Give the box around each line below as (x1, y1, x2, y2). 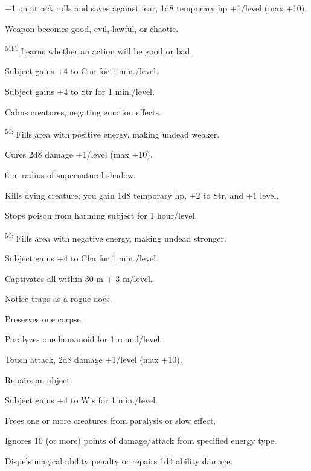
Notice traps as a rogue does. (5, 292, 112, 305)
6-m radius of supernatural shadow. (5, 168, 136, 181)
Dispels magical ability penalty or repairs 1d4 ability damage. (5, 455, 233, 467)
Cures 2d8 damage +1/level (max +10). (5, 148, 153, 161)
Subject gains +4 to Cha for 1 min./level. (5, 252, 159, 264)
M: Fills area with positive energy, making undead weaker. (5, 126, 220, 140)
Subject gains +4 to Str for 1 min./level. (5, 85, 155, 98)
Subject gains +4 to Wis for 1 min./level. (5, 394, 158, 406)
